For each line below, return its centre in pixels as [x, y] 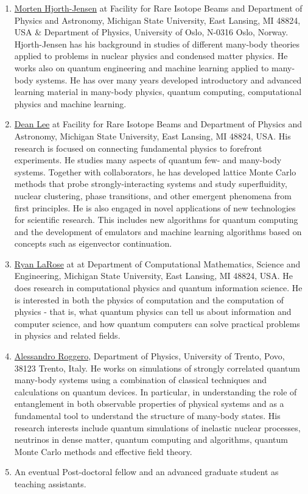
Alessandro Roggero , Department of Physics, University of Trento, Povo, [149, 356]
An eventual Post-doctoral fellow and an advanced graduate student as [146, 472]
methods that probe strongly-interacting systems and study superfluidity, [151, 184]
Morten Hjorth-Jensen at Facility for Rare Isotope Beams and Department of [158, 8]
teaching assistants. [50, 483]
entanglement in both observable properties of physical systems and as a [149, 404]
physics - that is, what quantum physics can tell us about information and [153, 312]
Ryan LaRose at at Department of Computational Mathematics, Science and [157, 263]
